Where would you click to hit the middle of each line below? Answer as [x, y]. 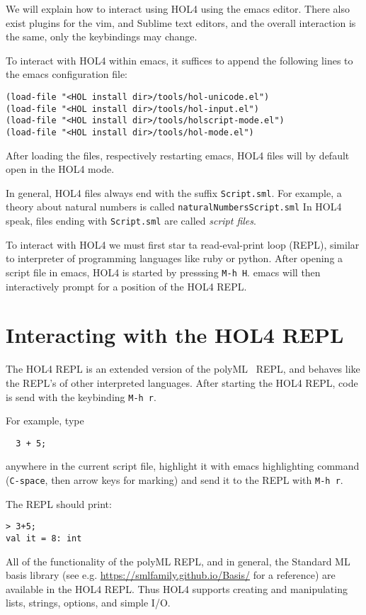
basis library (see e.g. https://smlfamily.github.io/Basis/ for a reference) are [171, 575]
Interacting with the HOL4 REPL [175, 335]
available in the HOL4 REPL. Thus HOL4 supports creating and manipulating [177, 588]
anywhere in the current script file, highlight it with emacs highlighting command [183, 466]
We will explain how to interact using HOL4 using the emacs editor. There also [178, 9]
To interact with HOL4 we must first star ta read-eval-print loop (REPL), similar [183, 244]
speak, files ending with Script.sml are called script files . [131, 221]
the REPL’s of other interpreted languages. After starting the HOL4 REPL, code [182, 382]
